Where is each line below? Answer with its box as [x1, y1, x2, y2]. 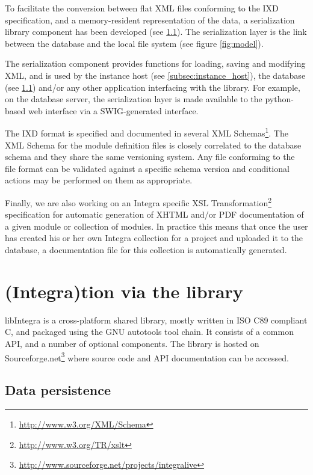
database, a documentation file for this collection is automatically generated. [5, 244, 287, 256]
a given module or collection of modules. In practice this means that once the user [5, 219, 308, 232]
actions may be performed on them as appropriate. [5, 174, 193, 186]
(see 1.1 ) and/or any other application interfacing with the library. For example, [5, 81, 300, 93]
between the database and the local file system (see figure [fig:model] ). [5, 37, 264, 49]
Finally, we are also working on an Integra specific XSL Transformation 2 [5, 194, 272, 209]
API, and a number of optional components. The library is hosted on [5, 337, 259, 349]
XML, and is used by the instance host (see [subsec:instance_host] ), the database [5, 69, 306, 81]
